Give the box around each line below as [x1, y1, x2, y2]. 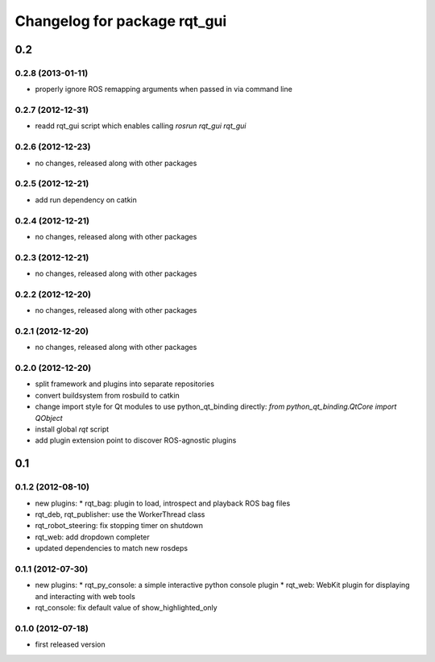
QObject [35, 413, 64, 423]
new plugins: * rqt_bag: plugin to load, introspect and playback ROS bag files [35, 498, 291, 508]
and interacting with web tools [35, 591, 136, 601]
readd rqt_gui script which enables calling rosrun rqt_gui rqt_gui [35, 121, 246, 131]
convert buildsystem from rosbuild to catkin [35, 390, 180, 400]
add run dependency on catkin [35, 194, 137, 205]
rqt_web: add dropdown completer [35, 532, 151, 542]
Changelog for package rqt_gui [14, 12, 227, 30]
